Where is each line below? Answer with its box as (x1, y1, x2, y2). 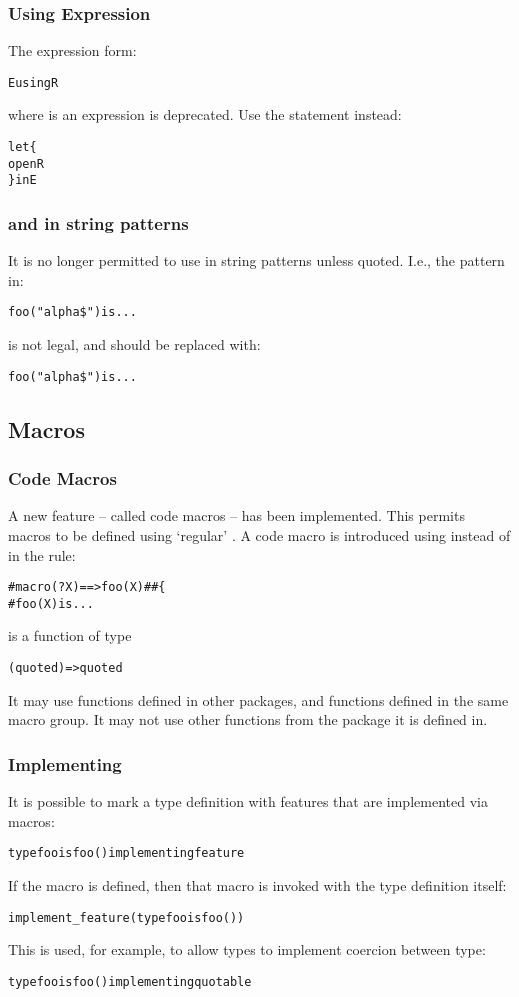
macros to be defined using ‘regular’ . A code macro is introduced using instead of (8, 524, 511, 545)
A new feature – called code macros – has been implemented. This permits (8, 505, 465, 526)
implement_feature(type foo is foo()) (8, 910, 245, 925)
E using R (8, 75, 59, 90)
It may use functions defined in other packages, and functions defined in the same (8, 689, 509, 710)
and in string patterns (8, 210, 189, 235)
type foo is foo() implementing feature (8, 846, 245, 861)
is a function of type (8, 625, 132, 646)
